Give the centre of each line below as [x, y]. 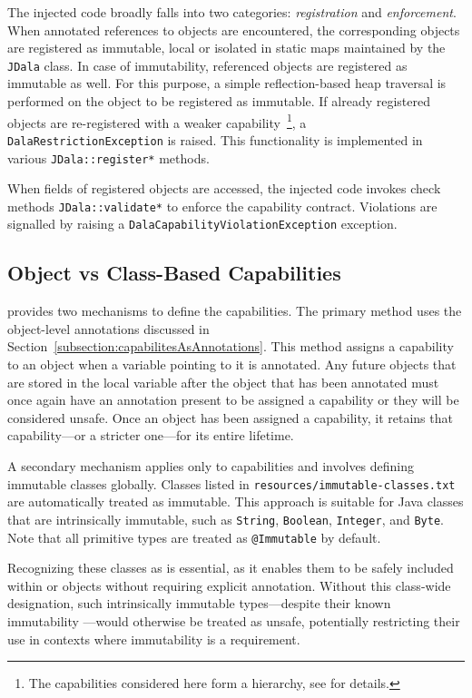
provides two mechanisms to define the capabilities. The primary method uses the [235, 311]
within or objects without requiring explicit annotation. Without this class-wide [229, 585]
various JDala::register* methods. [108, 157]
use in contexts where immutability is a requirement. [154, 639]
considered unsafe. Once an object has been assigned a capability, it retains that [230, 417]
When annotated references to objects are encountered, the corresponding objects [234, 29]
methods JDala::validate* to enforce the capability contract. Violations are [222, 206]
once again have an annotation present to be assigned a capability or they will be [233, 400]
